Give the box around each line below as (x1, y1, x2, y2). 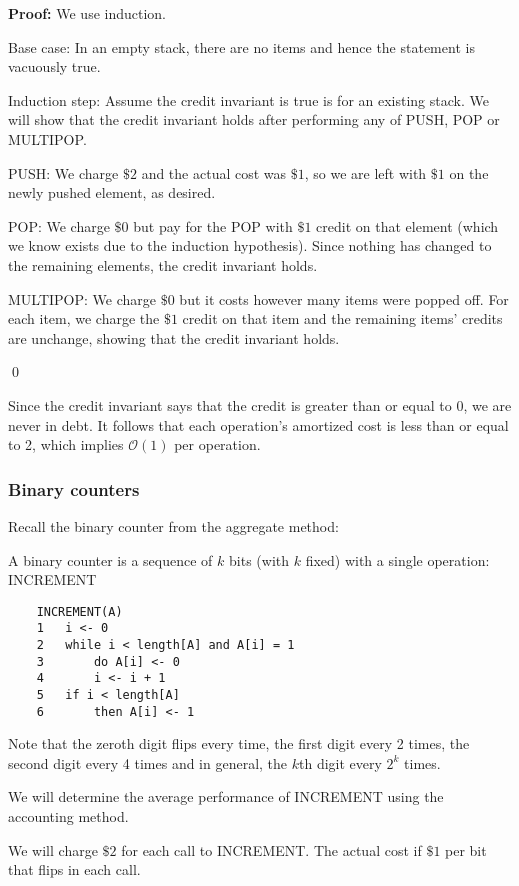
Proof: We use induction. (8, 3, 166, 23)
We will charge (8, 839, 98, 860)
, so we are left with (304, 162, 427, 183)
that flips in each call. (8, 859, 141, 880)
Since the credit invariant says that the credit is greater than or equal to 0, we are (8, 394, 512, 415)
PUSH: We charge (8, 162, 119, 183)
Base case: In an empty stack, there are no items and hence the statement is (8, 36, 475, 57)
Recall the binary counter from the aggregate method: (8, 515, 339, 536)
